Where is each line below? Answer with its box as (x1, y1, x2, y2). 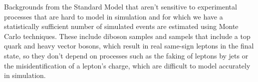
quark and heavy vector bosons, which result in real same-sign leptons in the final (4, 40, 254, 51)
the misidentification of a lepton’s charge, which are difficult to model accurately (4, 60, 251, 70)
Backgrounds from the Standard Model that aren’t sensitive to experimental (4, 1, 237, 11)
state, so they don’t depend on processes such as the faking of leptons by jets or (4, 50, 249, 60)
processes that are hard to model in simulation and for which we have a (4, 11, 223, 21)
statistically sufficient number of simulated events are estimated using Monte (4, 21, 239, 31)
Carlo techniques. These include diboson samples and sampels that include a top (4, 30, 251, 41)
